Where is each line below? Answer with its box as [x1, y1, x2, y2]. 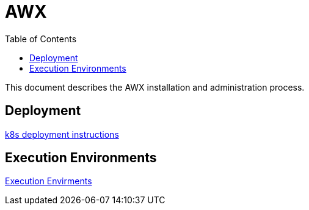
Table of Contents [5, 33, 77, 44]
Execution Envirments [5, 176, 92, 187]
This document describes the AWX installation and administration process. [5, 81, 305, 92]
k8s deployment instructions [5, 129, 119, 140]
